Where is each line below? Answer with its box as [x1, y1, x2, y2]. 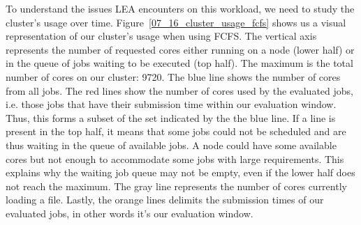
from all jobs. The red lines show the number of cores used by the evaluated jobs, [6, 83, 353, 98]
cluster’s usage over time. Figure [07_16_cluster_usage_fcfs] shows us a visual [6, 15, 346, 29]
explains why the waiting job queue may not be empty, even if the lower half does [6, 165, 355, 180]
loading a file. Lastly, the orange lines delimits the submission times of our [6, 192, 324, 207]
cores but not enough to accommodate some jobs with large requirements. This [6, 151, 344, 166]
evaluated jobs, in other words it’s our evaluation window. [6, 205, 253, 220]
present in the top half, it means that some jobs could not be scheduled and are [6, 124, 346, 139]
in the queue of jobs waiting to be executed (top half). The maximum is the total [6, 56, 353, 70]
